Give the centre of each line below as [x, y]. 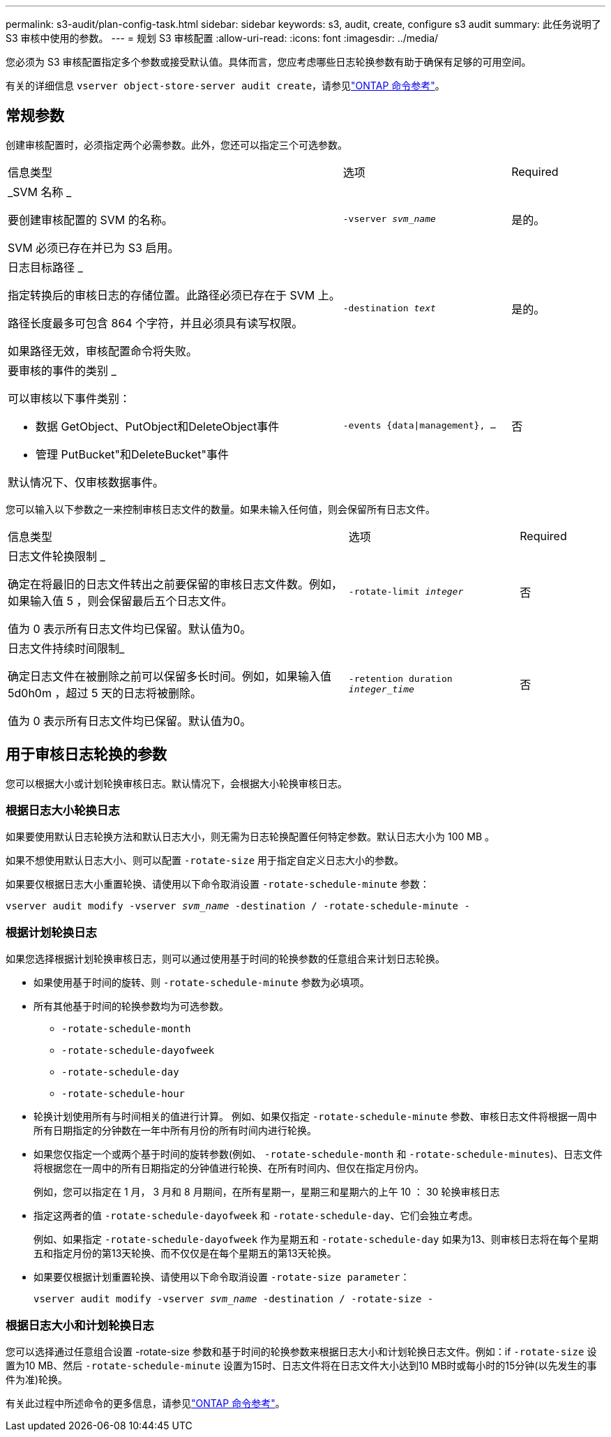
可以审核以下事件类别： [69, 398]
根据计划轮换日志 [51, 932]
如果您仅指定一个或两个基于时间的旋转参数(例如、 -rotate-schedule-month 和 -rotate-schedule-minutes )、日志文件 [318, 1154]
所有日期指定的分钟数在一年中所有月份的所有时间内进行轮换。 [175, 1131]
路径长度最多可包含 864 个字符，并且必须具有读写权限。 [156, 323]
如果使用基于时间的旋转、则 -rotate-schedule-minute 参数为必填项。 [202, 983]
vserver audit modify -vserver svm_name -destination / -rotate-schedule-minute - [238, 906]
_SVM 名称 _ [40, 192]
